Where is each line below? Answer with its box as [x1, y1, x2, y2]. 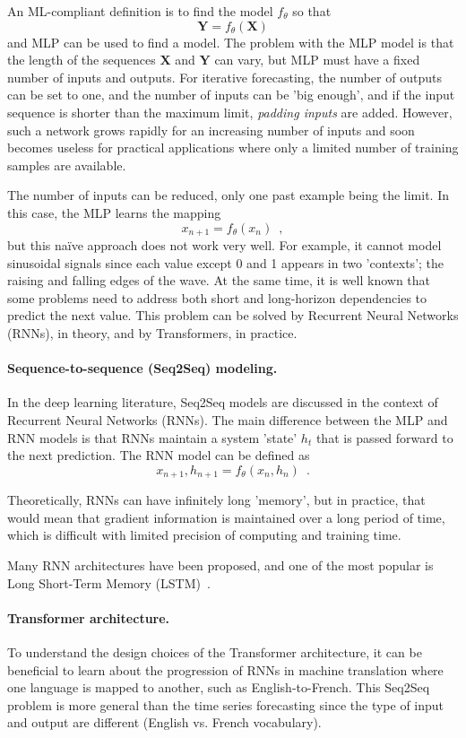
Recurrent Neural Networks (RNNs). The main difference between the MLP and [7, 410, 448, 429]
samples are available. [7, 155, 126, 174]
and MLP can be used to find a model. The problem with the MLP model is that [7, 32, 454, 51]
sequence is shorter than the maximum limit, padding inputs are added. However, [7, 102, 453, 121]
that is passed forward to [315, 428, 453, 447]
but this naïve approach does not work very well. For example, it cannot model [7, 235, 442, 254]
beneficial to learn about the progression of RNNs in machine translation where [7, 660, 444, 679]
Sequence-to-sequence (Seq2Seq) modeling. [7, 359, 278, 378]
